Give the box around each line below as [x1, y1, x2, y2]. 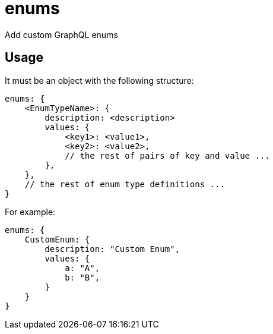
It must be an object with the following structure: [5, 75, 194, 86]
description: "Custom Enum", [45, 244, 180, 254]
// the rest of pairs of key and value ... [65, 150, 270, 160]
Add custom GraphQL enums [5, 29, 118, 40]
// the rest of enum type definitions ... [24, 179, 225, 189]
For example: [5, 206, 56, 217]
